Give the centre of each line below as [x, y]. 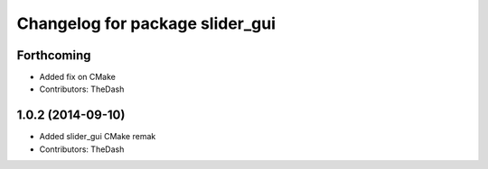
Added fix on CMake [78, 77]
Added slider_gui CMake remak [98, 137]
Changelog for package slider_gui [146, 23]
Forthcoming [54, 55]
